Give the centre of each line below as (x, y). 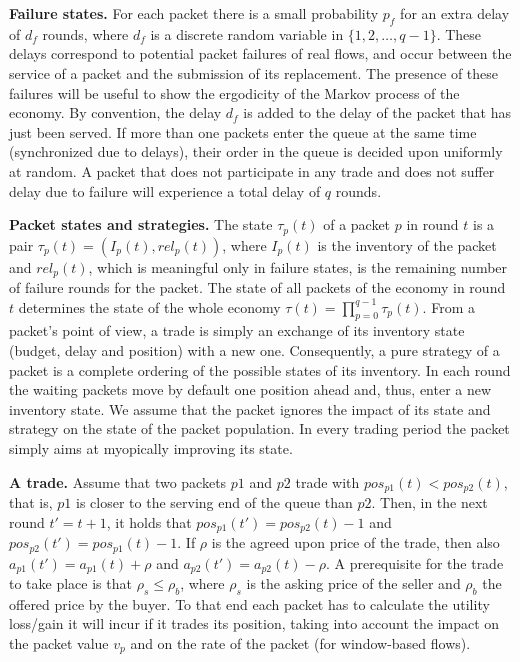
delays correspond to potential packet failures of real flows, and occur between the (260, 53)
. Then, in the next (429, 502)
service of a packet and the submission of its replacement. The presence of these (254, 72)
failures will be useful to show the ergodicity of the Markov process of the (234, 92)
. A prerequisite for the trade (414, 562)
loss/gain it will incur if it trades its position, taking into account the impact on (254, 623)
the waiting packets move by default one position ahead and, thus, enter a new (250, 389)
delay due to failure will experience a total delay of (165, 190)
